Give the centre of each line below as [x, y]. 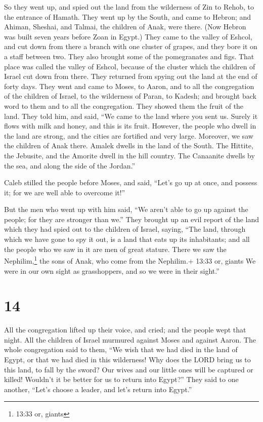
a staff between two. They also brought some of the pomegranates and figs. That [129, 56]
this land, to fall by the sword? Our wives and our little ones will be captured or [129, 369]
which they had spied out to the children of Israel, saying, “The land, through [125, 229]
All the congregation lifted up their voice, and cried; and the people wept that [125, 330]
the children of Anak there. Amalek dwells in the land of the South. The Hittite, [129, 145]
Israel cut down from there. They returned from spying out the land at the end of [131, 76]
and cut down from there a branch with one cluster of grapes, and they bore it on [131, 46]
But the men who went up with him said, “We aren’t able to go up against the [126, 209]
